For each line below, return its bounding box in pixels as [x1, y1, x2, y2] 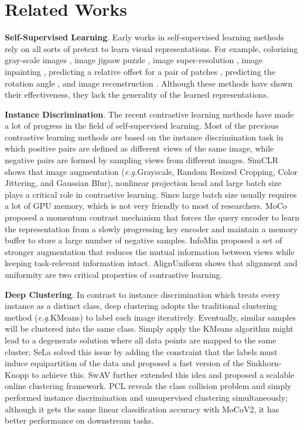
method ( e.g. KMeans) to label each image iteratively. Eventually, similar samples [5, 311, 296, 323]
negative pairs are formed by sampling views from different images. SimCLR [5, 154, 279, 166]
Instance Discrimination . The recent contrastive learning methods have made [5, 108, 294, 120]
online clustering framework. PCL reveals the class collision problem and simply [5, 380, 292, 392]
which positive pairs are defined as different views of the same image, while [5, 142, 274, 154]
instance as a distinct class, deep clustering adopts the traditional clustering [5, 300, 278, 312]
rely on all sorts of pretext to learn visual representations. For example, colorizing [5, 42, 298, 54]
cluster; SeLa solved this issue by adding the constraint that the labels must [5, 345, 278, 357]
